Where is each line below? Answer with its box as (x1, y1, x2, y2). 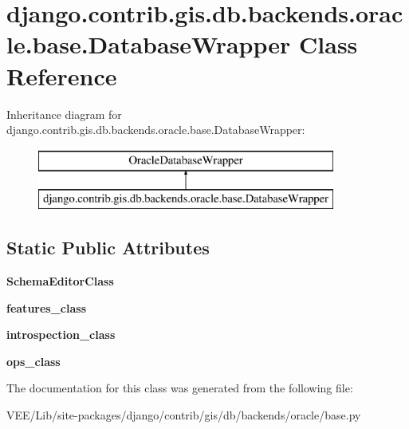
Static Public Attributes (6, 235, 210, 260)
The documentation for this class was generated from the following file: (6, 380, 353, 396)
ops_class (6, 352, 61, 369)
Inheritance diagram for (6, 105, 122, 122)
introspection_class (6, 326, 116, 343)
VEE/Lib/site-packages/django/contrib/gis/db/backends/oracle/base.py (6, 407, 361, 423)
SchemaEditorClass (6, 273, 114, 289)
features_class (6, 299, 87, 316)
